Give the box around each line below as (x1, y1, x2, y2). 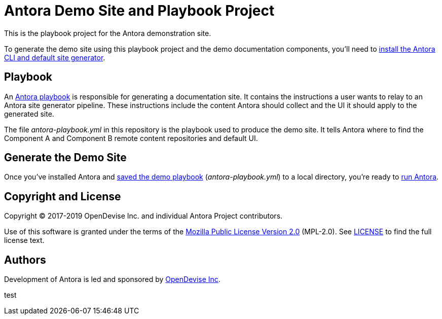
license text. (4, 236, 45, 245)
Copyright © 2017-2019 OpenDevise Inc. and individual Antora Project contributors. (4, 211, 283, 221)
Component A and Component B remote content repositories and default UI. (4, 133, 258, 143)
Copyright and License (4, 190, 121, 203)
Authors (4, 253, 46, 266)
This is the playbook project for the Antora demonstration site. (4, 28, 211, 38)
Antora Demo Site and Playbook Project (4, 2, 275, 19)
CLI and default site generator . (4, 53, 105, 62)
